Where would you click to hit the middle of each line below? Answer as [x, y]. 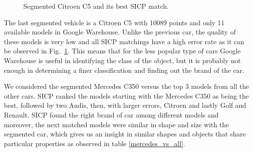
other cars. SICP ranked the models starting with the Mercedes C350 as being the [126, 95]
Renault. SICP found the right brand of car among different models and [111, 114]
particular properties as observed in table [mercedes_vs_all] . [95, 143]
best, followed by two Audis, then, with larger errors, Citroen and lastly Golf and [125, 105]
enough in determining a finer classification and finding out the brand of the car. [124, 70]
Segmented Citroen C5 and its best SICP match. [96, 6]
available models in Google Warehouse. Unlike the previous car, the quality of [120, 32]
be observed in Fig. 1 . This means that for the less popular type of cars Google [122, 51]
